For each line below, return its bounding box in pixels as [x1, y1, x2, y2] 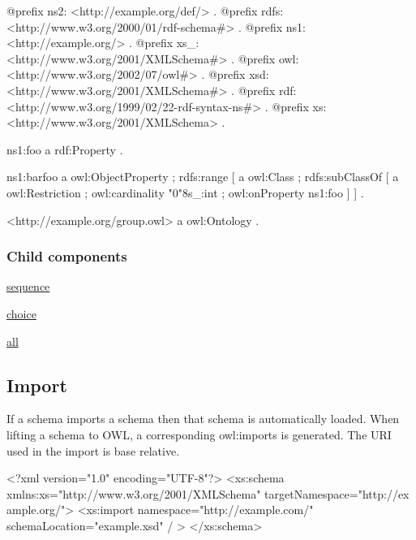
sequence [6, 278, 50, 295]
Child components [6, 246, 127, 266]
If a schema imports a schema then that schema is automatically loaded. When [6, 410, 400, 427]
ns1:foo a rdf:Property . [6, 140, 123, 158]
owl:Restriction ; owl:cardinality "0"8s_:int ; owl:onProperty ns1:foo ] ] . [6, 184, 364, 201]
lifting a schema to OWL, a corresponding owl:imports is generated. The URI [6, 426, 392, 443]
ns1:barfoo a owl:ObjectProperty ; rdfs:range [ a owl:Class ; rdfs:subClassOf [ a [6, 168, 399, 185]
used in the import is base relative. [6, 442, 180, 459]
